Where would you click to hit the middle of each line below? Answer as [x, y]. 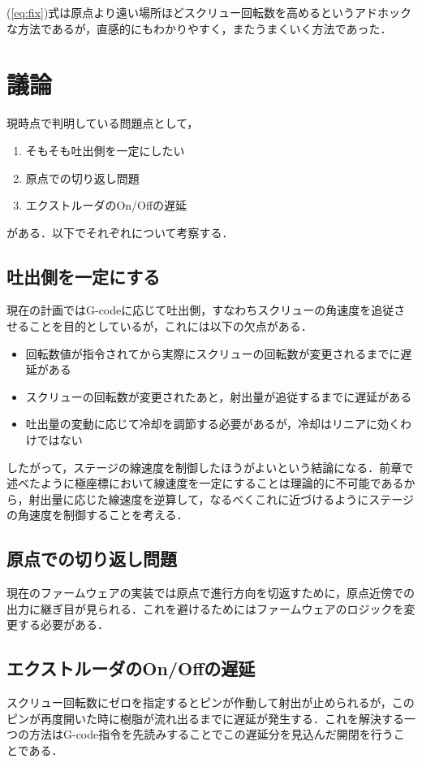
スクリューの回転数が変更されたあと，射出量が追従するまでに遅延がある [219, 396]
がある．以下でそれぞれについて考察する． [120, 232]
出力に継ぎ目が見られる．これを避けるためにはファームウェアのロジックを [205, 608]
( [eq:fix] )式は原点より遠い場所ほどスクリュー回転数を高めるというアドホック [209, 12]
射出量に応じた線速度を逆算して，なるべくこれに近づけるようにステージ [221, 499]
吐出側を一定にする [84, 276]
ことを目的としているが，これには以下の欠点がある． [170, 326]
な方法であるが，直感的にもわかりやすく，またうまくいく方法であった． [199, 28]
